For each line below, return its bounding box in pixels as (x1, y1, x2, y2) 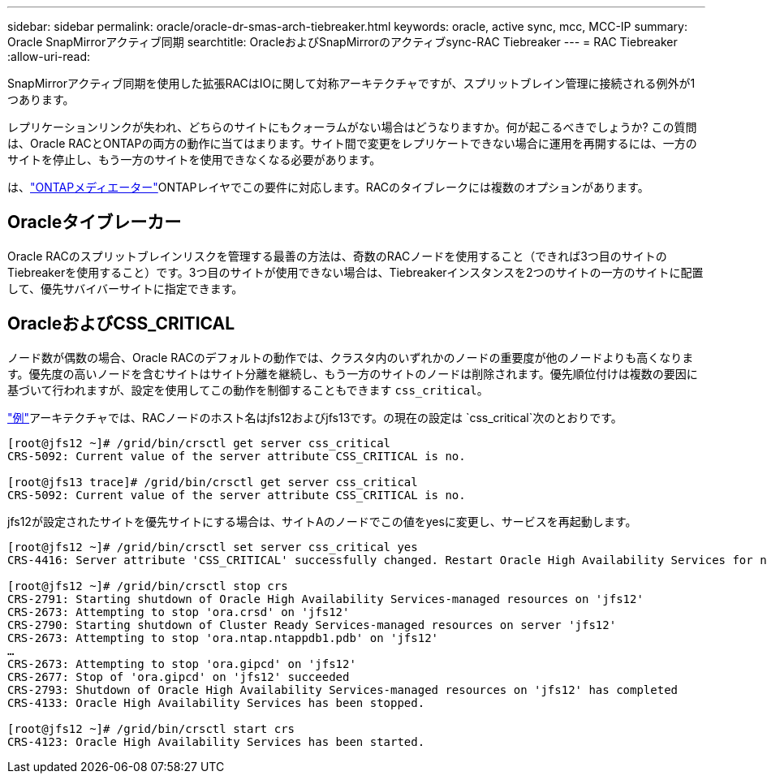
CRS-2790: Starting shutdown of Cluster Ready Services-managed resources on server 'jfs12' (7, 618, 617, 631)
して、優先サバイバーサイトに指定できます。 (7, 281, 243, 295)
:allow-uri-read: (7, 50, 91, 63)
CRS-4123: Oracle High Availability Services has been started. (7, 735, 425, 748)
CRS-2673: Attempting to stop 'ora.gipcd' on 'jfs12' (7, 657, 356, 670)
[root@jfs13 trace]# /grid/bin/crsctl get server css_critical (7, 475, 418, 489)
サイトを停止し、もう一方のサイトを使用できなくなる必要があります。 (7, 153, 381, 166)
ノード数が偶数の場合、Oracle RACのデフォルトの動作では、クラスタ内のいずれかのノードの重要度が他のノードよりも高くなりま (7, 350, 694, 364)
